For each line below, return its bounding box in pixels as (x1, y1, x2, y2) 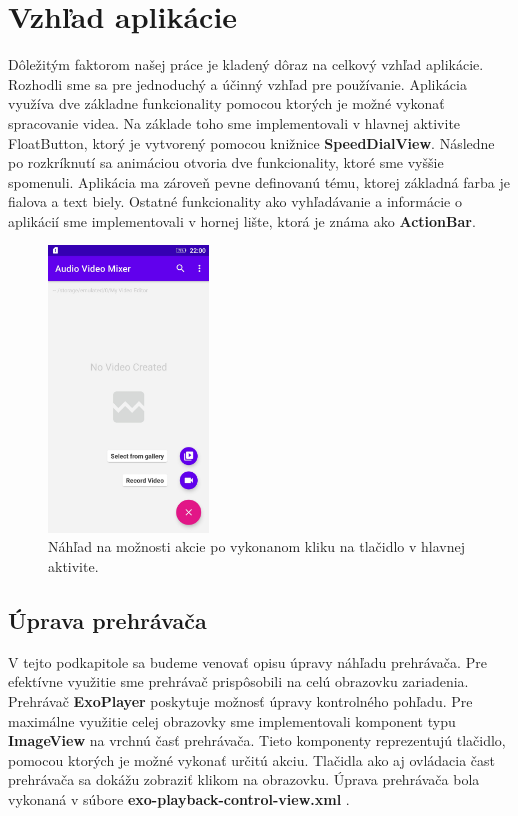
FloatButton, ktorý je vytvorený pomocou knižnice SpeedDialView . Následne (8, 132, 495, 153)
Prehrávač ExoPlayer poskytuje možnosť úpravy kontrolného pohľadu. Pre (8, 691, 473, 712)
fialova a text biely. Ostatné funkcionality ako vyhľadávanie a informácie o (8, 191, 462, 212)
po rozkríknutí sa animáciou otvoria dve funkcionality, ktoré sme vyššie (8, 152, 444, 173)
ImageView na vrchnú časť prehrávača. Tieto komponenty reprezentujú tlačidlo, (8, 730, 506, 751)
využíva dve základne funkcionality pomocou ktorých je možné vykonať (8, 93, 445, 114)
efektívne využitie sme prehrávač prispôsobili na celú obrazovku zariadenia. (8, 671, 469, 692)
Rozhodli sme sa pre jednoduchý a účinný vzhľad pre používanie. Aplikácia (8, 73, 467, 94)
